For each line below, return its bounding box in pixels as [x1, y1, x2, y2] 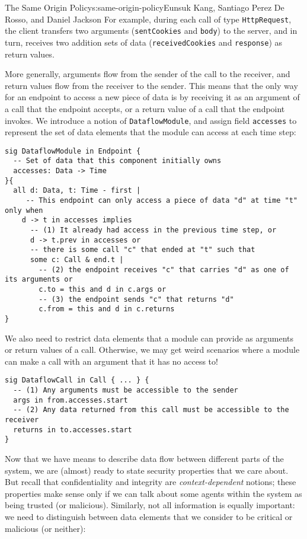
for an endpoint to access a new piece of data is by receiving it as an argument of [5, 91, 300, 103]
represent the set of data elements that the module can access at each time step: [5, 126, 296, 138]
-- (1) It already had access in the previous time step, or [30, 226, 277, 235]
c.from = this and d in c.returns [39, 305, 175, 314]
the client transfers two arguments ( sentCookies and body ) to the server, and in [5, 24, 298, 37]
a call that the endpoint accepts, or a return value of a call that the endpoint [5, 102, 285, 114]
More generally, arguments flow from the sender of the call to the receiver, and [5, 68, 290, 80]
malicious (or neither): [5, 522, 86, 534]
